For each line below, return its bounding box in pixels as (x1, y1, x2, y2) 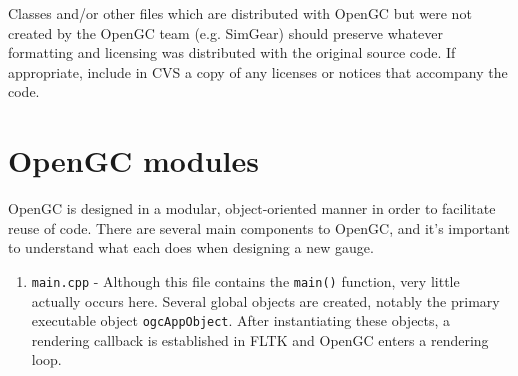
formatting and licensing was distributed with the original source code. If (8, 42, 456, 63)
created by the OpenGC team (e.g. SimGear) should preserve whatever (8, 22, 443, 43)
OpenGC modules (8, 140, 259, 181)
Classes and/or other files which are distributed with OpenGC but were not (8, 3, 472, 23)
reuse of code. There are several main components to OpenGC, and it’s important (8, 217, 510, 238)
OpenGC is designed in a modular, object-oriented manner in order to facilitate (8, 198, 496, 219)
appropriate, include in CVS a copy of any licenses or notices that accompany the (8, 61, 508, 82)
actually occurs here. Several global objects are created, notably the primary (31, 290, 500, 311)
